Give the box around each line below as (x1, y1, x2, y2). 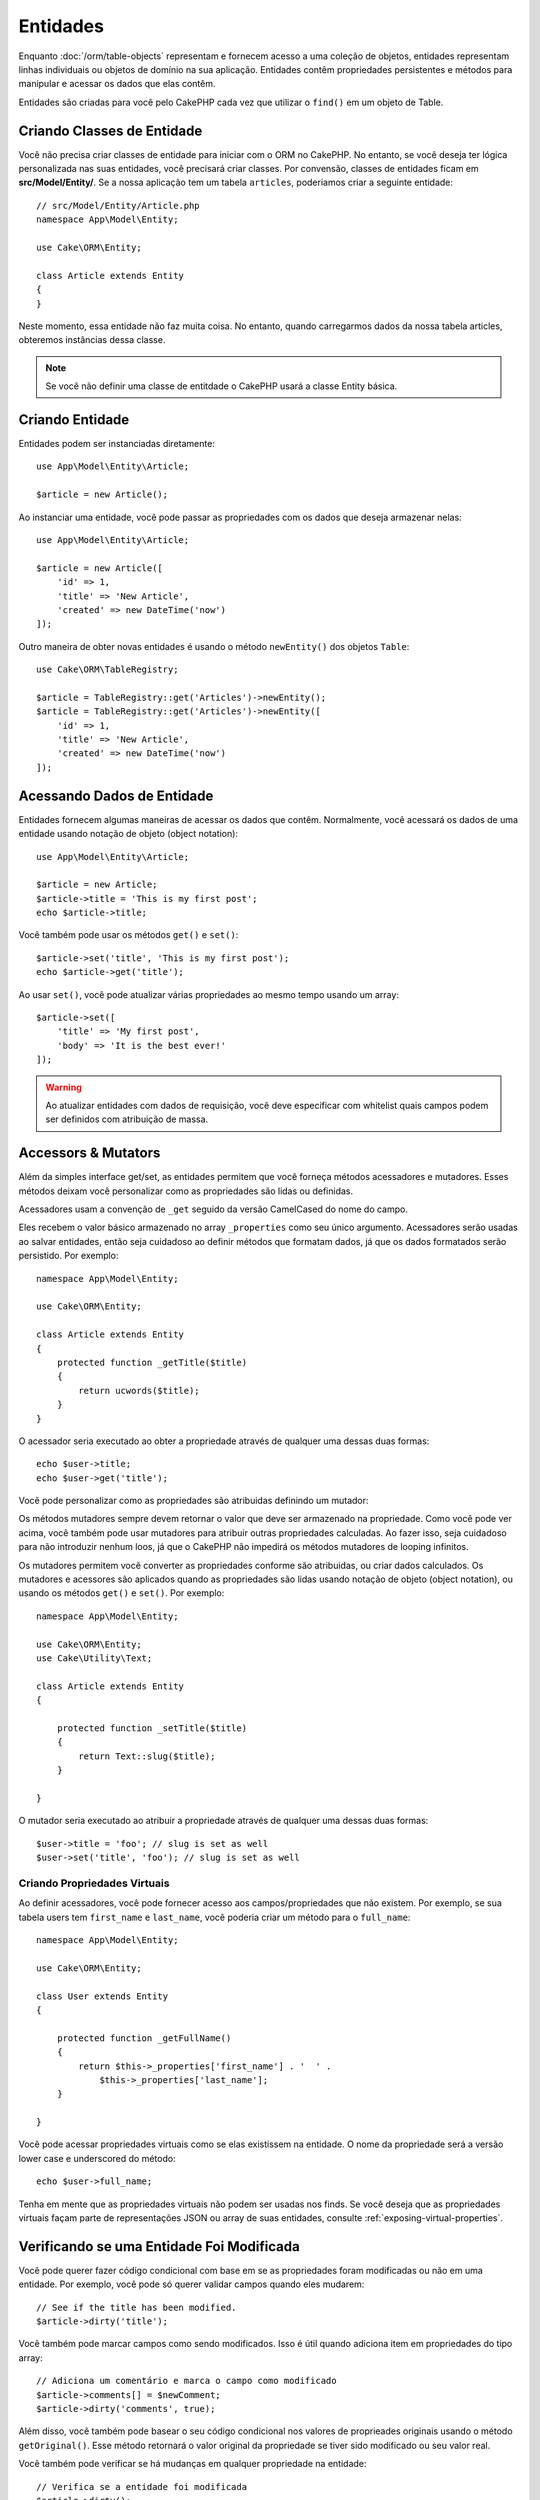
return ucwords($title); (78, 1385, 200, 1396)
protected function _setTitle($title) (56, 1722, 248, 1734)
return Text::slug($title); (78, 1750, 216, 1762)
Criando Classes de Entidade (18, 122, 203, 139)
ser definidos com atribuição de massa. (45, 1113, 209, 1125)
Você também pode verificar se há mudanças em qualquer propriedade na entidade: (18, 2458, 367, 2470)
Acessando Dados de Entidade (18, 787, 214, 804)
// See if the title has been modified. (36, 2301, 237, 2313)
